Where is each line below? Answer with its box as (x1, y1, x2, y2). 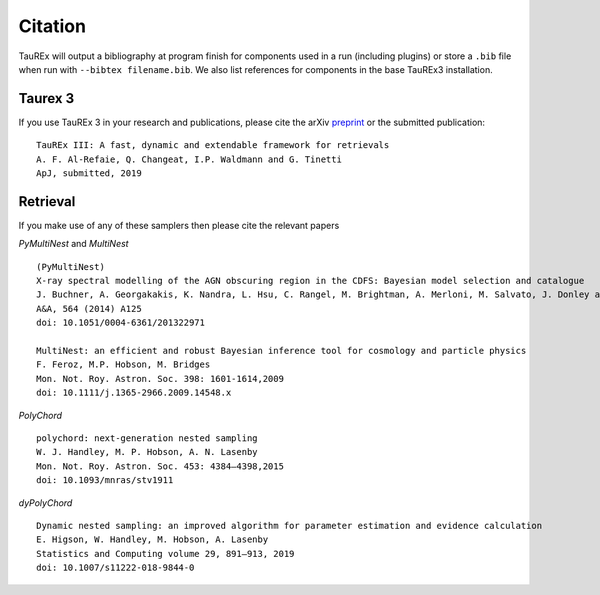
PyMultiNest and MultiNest (18, 238, 129, 250)
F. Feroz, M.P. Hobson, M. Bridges (36, 359, 211, 370)
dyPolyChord (18, 496, 73, 509)
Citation (18, 15, 87, 37)
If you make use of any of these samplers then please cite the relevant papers (18, 219, 340, 231)
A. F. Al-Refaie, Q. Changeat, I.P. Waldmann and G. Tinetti (36, 153, 342, 165)
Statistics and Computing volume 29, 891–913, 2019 (36, 548, 295, 559)
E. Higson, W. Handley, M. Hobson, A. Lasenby (36, 534, 269, 545)
